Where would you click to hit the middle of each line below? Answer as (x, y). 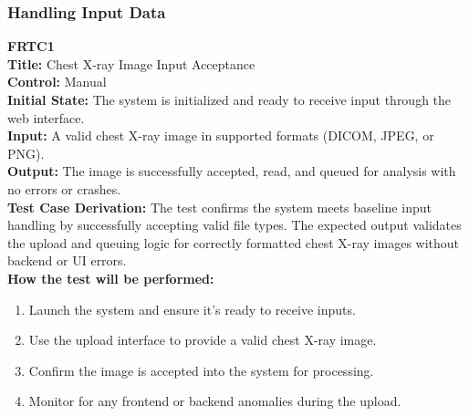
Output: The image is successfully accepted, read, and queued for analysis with (232, 171)
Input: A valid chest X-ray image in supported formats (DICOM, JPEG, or (221, 135)
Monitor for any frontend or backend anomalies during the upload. (215, 401)
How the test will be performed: (111, 278)
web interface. (46, 117)
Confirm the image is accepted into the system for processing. (201, 370)
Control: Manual (57, 82)
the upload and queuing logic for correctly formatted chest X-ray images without (234, 242)
